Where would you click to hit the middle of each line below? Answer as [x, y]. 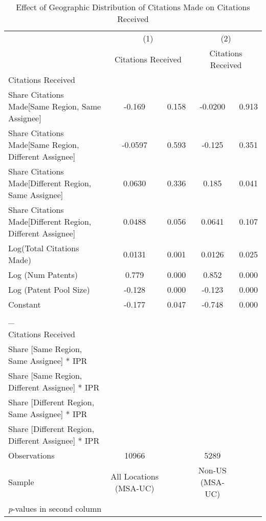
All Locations [135, 476]
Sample [21, 482]
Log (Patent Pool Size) [49, 289]
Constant [25, 304]
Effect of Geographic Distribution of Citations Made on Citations [133, 7]
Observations [31, 455]
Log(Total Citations [44, 248]
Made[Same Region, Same [55, 106]
